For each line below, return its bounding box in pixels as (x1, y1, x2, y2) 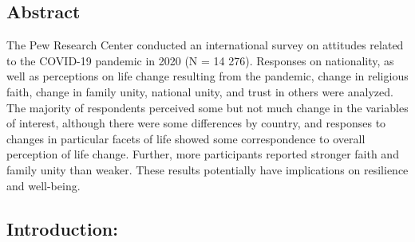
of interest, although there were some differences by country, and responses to (6, 115, 386, 131)
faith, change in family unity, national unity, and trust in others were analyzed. (6, 83, 393, 100)
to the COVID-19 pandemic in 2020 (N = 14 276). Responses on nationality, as (6, 52, 394, 68)
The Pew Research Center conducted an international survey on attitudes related (6, 37, 404, 53)
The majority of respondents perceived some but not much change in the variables (6, 99, 409, 115)
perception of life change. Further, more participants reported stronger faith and (6, 146, 399, 162)
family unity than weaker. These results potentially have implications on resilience (6, 161, 409, 178)
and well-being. (6, 177, 81, 193)
